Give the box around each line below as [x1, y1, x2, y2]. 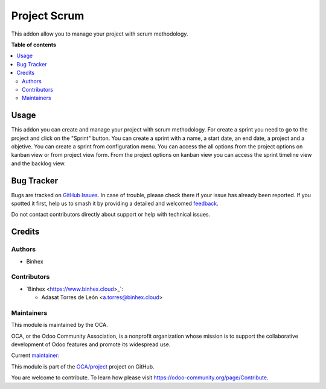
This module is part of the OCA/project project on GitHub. [11, 362, 155, 370]
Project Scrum [11, 9, 85, 22]
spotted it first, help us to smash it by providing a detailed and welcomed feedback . [11, 200, 219, 207]
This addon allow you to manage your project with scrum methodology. [11, 30, 188, 37]
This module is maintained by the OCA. [11, 321, 108, 329]
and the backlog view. [11, 160, 66, 167]
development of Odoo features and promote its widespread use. [11, 341, 171, 348]
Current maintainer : [11, 352, 60, 359]
